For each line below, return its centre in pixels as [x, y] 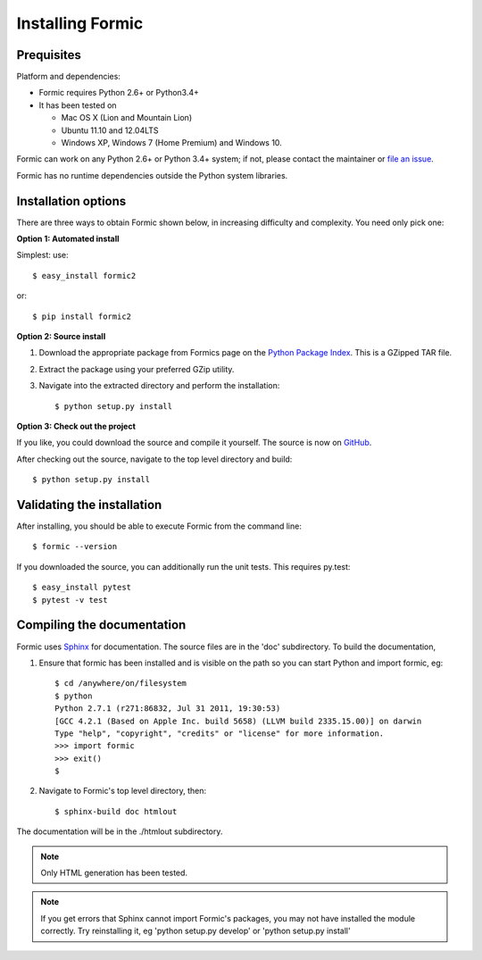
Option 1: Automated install [68, 239]
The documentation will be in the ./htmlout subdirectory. [120, 831]
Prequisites [49, 55]
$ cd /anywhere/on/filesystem [121, 684]
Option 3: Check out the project [76, 426]
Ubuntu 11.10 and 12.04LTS [110, 130]
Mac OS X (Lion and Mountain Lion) [126, 118]
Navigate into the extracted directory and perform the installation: [159, 386]
